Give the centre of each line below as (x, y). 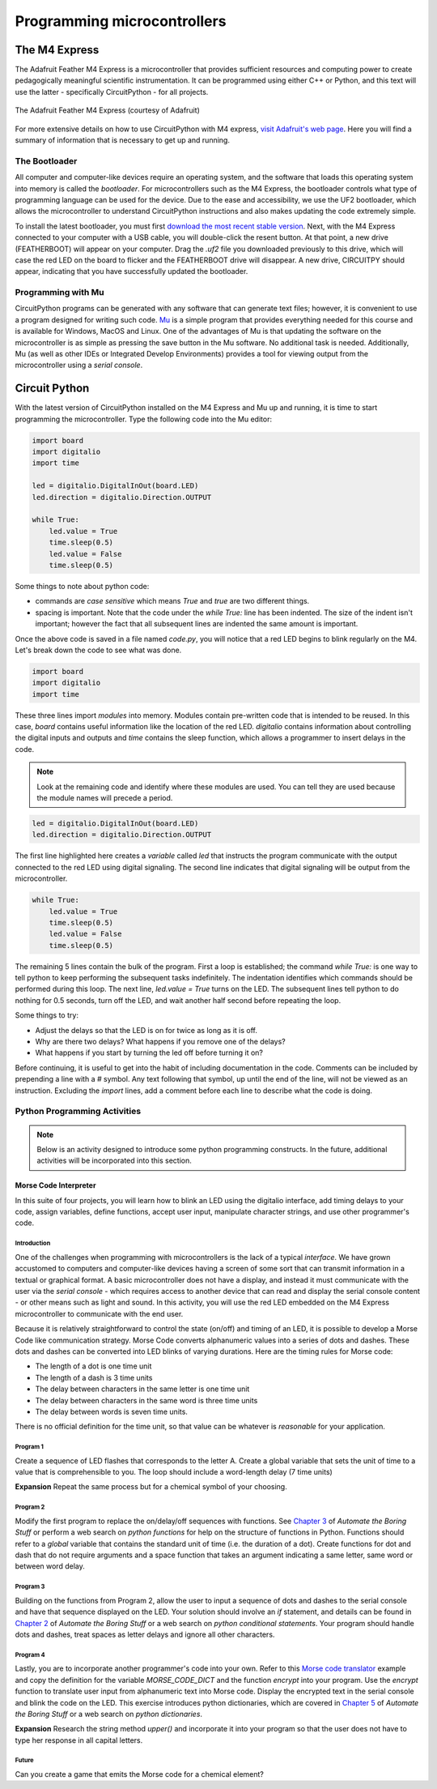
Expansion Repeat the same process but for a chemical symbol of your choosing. (151, 1487)
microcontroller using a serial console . (79, 365)
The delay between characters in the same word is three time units (146, 1400)
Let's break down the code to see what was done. (98, 650)
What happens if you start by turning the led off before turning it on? (149, 1052)
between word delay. (50, 1566)
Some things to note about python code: (82, 586)
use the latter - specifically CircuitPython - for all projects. (112, 92)
